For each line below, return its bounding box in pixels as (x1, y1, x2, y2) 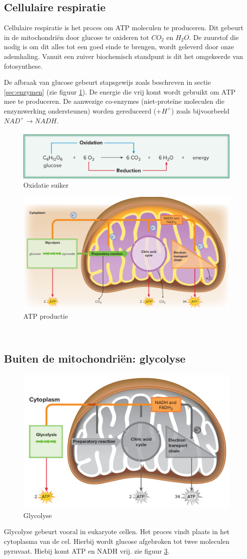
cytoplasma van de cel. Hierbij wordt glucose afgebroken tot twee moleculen (4, 536, 229, 546)
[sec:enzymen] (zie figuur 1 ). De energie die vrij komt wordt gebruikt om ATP (4, 86, 236, 96)
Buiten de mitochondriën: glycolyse (4, 351, 186, 366)
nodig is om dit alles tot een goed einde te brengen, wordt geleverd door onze (4, 41, 234, 52)
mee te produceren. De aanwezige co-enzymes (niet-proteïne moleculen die (4, 96, 225, 106)
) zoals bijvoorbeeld (171, 105, 229, 116)
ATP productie (23, 310, 68, 321)
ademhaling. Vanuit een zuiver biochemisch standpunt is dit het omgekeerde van (4, 51, 243, 61)
